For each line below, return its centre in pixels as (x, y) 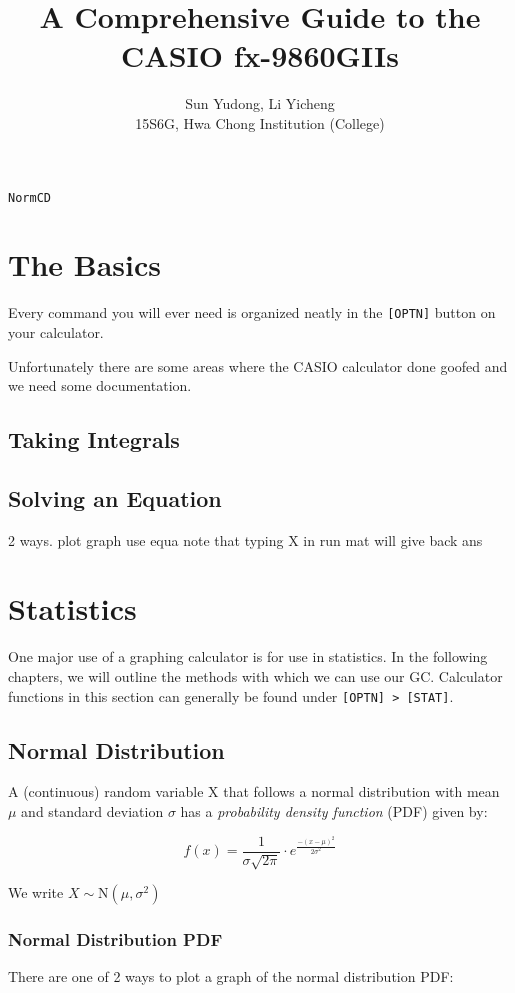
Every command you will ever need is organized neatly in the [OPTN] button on (252, 312)
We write (36, 892)
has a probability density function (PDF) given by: (334, 811)
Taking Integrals (94, 439)
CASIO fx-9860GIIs (260, 55)
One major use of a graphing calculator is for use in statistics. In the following (248, 656)
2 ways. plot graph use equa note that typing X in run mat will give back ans (245, 539)
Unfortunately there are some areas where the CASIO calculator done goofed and (258, 365)
